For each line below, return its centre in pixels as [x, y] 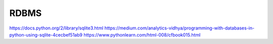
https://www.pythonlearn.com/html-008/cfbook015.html [142, 34]
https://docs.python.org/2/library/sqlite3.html [56, 28]
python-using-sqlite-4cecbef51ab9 [46, 34]
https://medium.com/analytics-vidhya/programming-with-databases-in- [179, 28]
